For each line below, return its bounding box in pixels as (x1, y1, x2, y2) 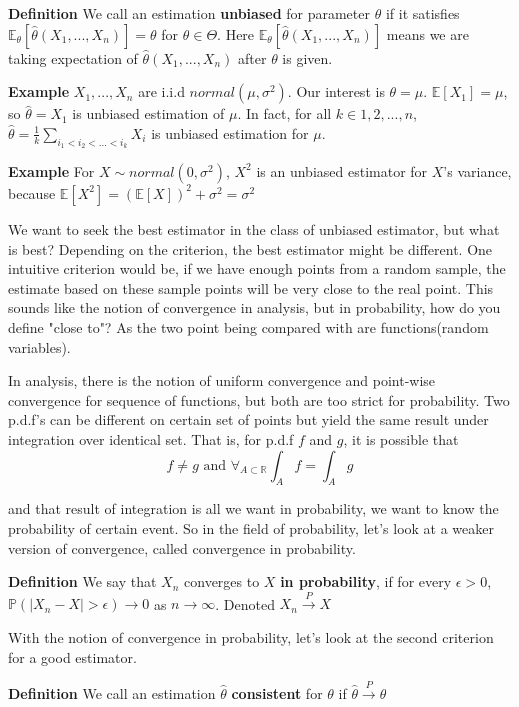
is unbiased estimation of (72, 103, 225, 124)
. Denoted (215, 593, 275, 614)
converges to (184, 571, 260, 592)
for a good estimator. (8, 646, 137, 667)
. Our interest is (287, 81, 385, 102)
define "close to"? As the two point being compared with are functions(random (8, 316, 489, 337)
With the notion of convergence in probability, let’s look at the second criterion (8, 627, 494, 648)
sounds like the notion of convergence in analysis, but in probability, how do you (8, 297, 501, 318)
